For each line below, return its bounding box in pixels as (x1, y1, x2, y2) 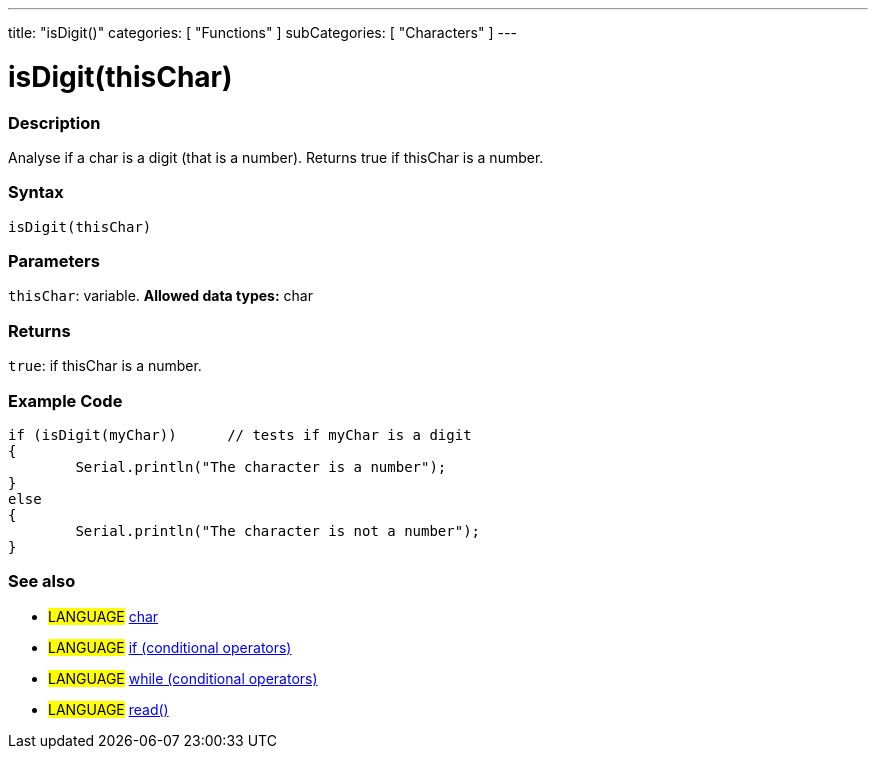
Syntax (8, 182, 64, 203)
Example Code (8, 390, 123, 411)
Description (8, 112, 101, 133)
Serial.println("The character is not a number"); (75, 522, 481, 539)
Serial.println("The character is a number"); (75, 458, 447, 475)
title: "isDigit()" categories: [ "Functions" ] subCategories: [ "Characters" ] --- (8, 24, 517, 41)
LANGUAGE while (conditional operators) (48, 669, 318, 687)
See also (8, 571, 76, 592)
